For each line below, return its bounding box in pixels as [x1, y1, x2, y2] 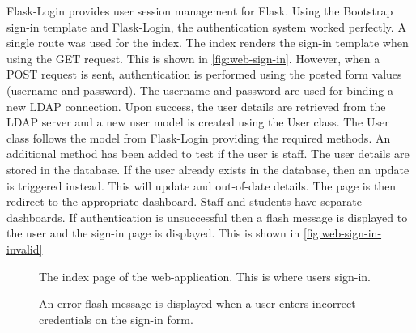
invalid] [6, 240, 43, 257]
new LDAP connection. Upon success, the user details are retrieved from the [6, 97, 386, 114]
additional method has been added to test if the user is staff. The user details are [6, 145, 410, 162]
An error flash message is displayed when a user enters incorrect [39, 295, 356, 312]
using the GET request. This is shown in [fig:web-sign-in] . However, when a [6, 49, 380, 66]
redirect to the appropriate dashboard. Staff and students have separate [6, 193, 362, 210]
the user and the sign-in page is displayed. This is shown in [6, 224, 300, 241]
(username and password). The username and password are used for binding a [6, 81, 393, 98]
